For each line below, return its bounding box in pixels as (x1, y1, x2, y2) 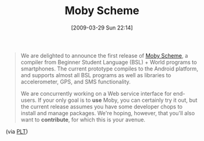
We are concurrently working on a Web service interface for (20, 90, 172, 97)
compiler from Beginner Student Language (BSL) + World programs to (20, 58, 197, 66)
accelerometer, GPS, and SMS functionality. (20, 78, 131, 85)
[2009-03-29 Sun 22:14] (71, 24, 133, 31)
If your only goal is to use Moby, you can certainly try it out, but (38, 96, 198, 104)
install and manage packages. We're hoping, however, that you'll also (20, 109, 195, 116)
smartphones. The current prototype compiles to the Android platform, (20, 65, 199, 72)
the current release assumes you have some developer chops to (20, 102, 183, 110)
